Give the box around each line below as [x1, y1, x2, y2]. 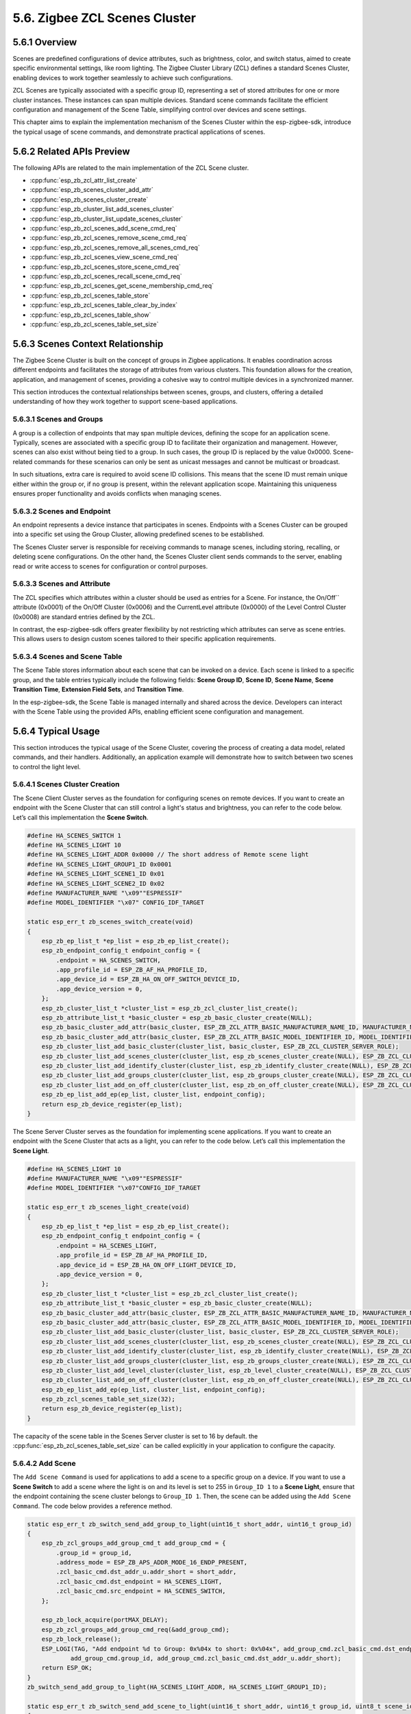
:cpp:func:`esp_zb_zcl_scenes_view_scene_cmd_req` [29, 253, 179, 261]
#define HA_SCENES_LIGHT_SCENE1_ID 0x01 [27, 870, 164, 878]
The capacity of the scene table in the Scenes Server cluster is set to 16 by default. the [12, 1432, 258, 1440]
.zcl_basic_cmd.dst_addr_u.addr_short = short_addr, [55, 1568, 237, 1576]
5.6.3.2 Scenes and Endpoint [12, 506, 111, 516]
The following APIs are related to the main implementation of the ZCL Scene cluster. [12, 163, 249, 171]
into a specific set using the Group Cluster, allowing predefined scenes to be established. [12, 530, 265, 538]
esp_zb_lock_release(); [41, 1635, 121, 1643]
